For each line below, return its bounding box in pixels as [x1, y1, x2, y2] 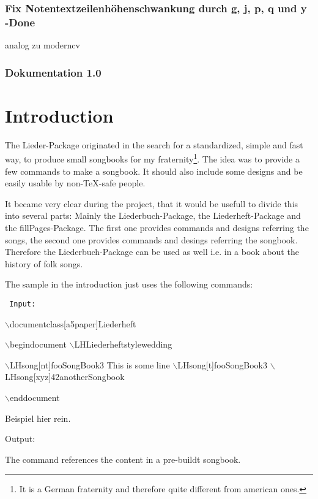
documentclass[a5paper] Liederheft [9, 317, 136, 330]
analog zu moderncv [5, 39, 80, 51]
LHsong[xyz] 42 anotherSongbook [5, 370, 125, 383]
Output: [5, 432, 35, 445]
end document [9, 390, 60, 403]
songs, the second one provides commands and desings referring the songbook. [5, 233, 298, 246]
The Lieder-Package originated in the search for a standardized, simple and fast [5, 138, 303, 151]
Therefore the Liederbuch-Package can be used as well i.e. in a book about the [5, 245, 299, 258]
